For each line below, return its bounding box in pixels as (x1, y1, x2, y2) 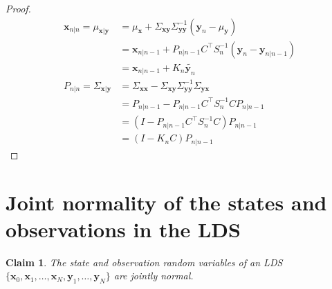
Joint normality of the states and (6, 188, 327, 216)
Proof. (6, 1, 31, 15)
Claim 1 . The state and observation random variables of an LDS (6, 255, 283, 269)
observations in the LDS (6, 215, 241, 243)
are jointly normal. (113, 268, 194, 283)
